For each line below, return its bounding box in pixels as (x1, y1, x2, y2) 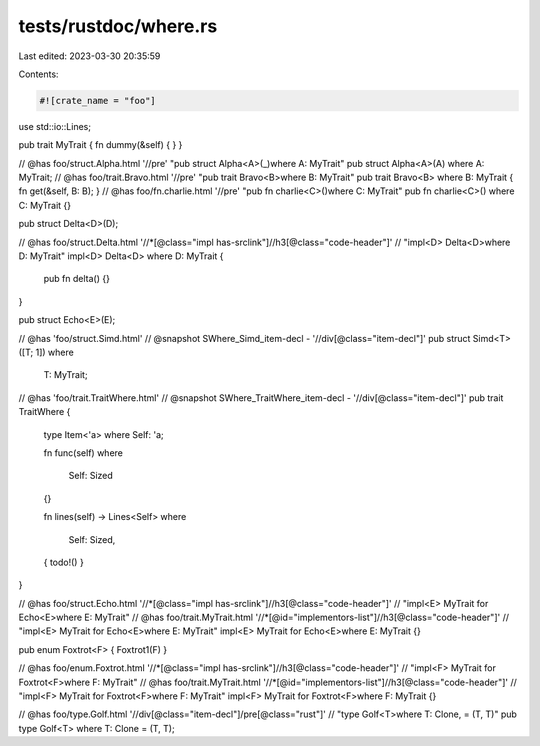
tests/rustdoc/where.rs (18, 15, 218, 37)
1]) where (35, 346, 74, 358)
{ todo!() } (43, 556, 84, 568)
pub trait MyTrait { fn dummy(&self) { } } (18, 139, 183, 151)
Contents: (18, 68, 59, 80)
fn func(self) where (43, 446, 124, 459)
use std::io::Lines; (18, 120, 92, 132)
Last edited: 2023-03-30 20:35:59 (18, 50, 161, 62)
